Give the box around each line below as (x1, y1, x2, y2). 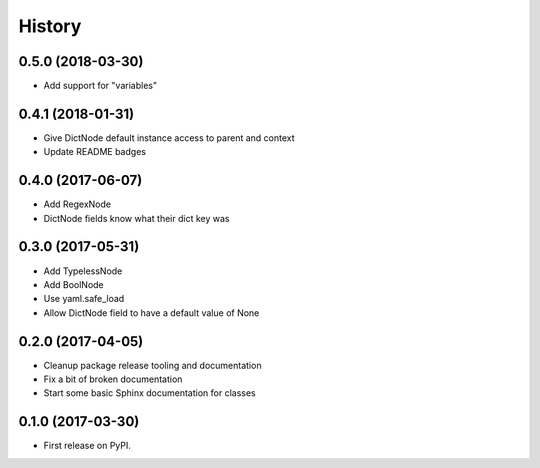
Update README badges (43, 146, 147, 158)
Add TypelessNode (43, 265, 123, 277)
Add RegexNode (43, 198, 112, 210)
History (18, 15, 82, 37)
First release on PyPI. (43, 440, 132, 452)
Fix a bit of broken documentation (43, 373, 183, 385)
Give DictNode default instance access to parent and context (43, 131, 295, 144)
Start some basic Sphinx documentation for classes (43, 387, 256, 399)
